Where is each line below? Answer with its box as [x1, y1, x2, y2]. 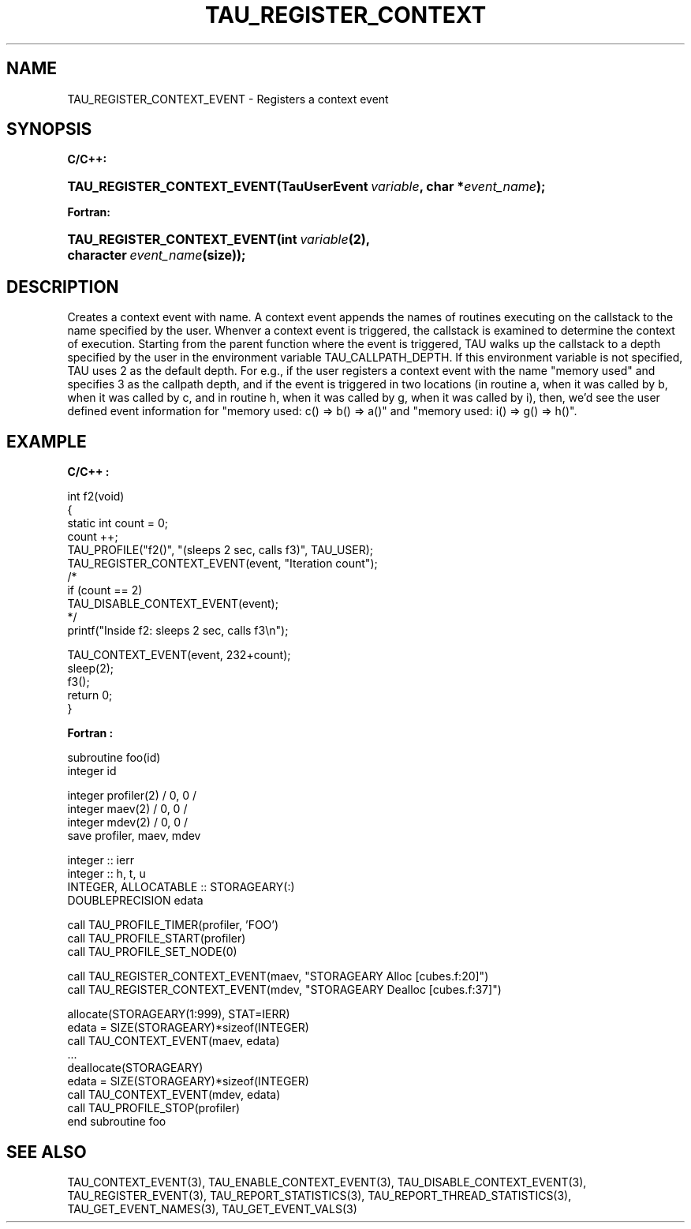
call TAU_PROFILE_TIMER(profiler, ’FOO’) [67, 918, 279, 932]
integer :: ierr [67, 853, 134, 867]
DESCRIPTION [6, 276, 119, 297]
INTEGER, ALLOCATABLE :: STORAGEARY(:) [67, 880, 295, 894]
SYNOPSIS [6, 119, 92, 140]
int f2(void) [67, 489, 125, 504]
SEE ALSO [6, 1141, 87, 1162]
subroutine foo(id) [67, 751, 161, 765]
